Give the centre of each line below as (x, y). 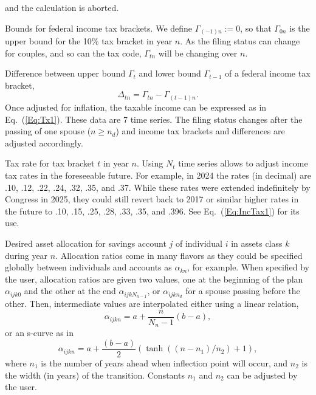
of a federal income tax (268, 73)
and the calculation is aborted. (62, 7)
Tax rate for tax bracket (50, 163)
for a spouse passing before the (243, 291)
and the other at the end (70, 291)
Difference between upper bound (65, 73)
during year (26, 255)
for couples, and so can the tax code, (73, 53)
